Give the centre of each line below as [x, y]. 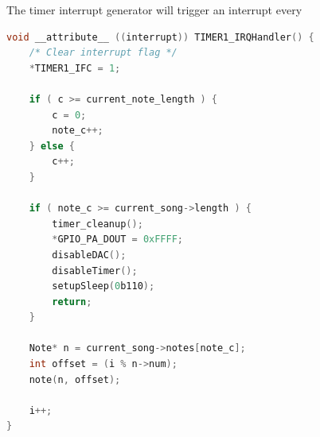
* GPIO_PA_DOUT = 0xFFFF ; [117, 240]
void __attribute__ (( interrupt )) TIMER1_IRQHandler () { [160, 37]
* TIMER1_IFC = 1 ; [75, 68]
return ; [72, 302]
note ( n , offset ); [75, 379]
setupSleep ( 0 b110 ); [103, 286]
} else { [52, 146]
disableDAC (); [89, 255]
